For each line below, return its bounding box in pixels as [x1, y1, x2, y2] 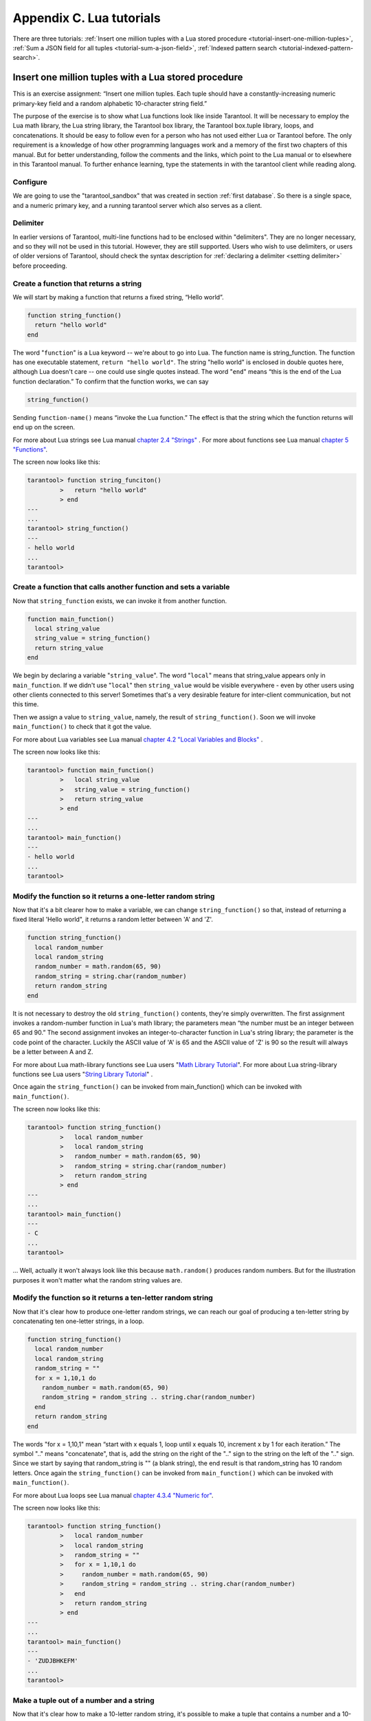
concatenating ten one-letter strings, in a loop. [12, 1317, 144, 1325]
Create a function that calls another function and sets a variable [12, 582, 230, 592]
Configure [12, 177, 47, 187]
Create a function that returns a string [12, 279, 142, 288]
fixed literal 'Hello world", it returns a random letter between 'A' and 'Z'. [12, 916, 213, 924]
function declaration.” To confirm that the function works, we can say [12, 377, 209, 386]
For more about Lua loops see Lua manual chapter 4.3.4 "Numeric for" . [12, 1491, 214, 1499]
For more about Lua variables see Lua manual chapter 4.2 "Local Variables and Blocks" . [12, 735, 263, 743]
